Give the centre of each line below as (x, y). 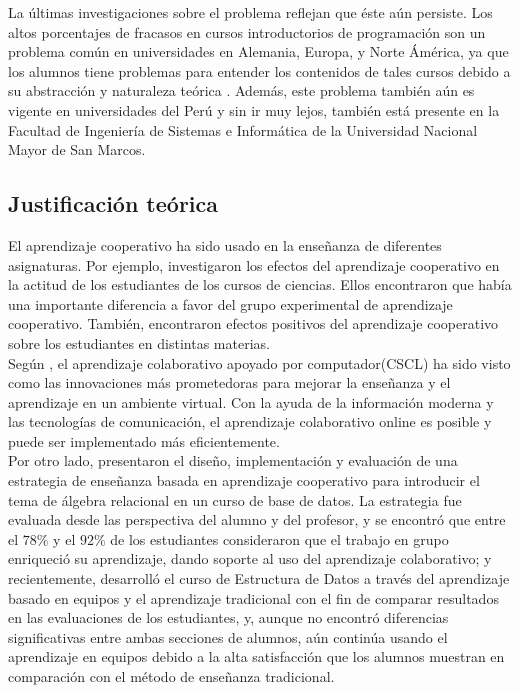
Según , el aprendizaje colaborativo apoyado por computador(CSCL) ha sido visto (259, 362)
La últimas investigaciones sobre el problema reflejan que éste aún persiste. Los (250, 12)
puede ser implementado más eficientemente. (144, 440)
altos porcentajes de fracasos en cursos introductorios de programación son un (247, 31)
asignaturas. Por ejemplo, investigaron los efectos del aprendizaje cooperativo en (254, 264)
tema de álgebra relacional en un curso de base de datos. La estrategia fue (235, 499)
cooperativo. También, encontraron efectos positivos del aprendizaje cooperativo (253, 323)
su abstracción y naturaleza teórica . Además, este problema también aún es (241, 90)
